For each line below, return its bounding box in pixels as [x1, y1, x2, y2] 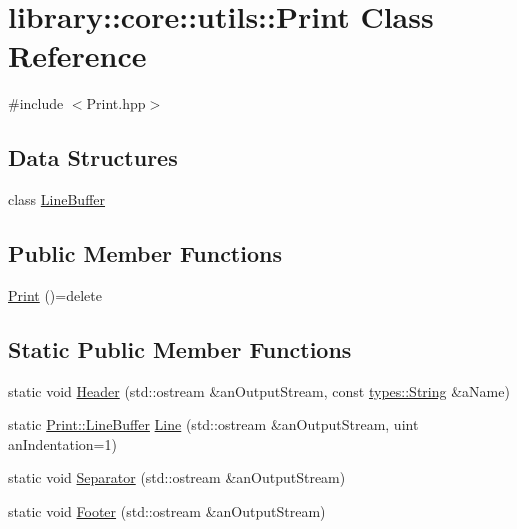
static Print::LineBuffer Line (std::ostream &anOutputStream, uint [8, 414, 419, 435]
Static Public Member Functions [8, 333, 352, 364]
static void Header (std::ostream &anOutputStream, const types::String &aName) [8, 380, 510, 401]
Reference [8, 35, 147, 76]
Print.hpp [86, 93, 146, 114]
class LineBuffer [8, 189, 106, 210]
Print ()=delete [8, 284, 102, 305]
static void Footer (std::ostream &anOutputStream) [8, 501, 326, 522]
